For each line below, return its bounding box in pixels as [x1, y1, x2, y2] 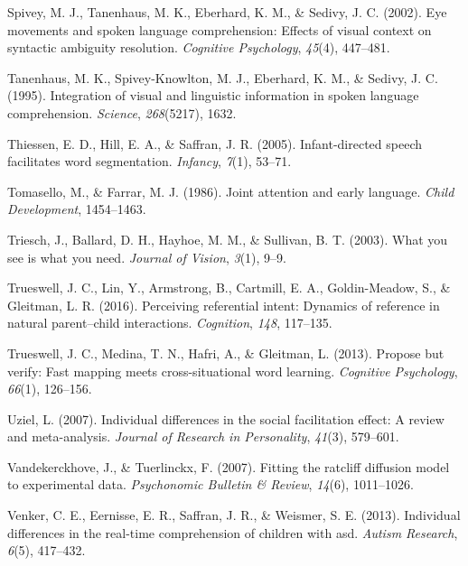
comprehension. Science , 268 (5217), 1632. [7, 103, 237, 122]
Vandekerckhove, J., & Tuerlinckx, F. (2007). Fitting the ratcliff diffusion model [7, 457, 450, 476]
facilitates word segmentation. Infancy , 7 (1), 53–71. [7, 152, 292, 171]
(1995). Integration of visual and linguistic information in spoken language [7, 86, 419, 105]
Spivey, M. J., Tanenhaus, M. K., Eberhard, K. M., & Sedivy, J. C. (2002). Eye [7, 3, 447, 21]
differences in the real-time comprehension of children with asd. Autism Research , [7, 523, 458, 542]
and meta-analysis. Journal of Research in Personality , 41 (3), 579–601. [7, 427, 399, 446]
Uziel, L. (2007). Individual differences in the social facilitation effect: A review [7, 409, 445, 428]
